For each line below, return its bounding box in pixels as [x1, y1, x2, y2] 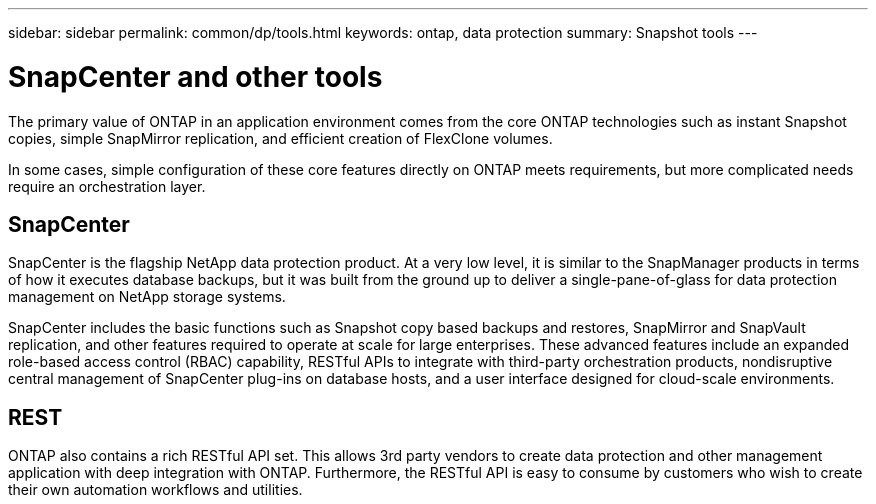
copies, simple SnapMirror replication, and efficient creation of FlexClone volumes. [8, 129, 553, 147]
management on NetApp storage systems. [8, 288, 286, 306]
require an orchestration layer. [8, 177, 206, 195]
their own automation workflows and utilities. [8, 481, 303, 499]
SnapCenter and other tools [8, 59, 383, 94]
